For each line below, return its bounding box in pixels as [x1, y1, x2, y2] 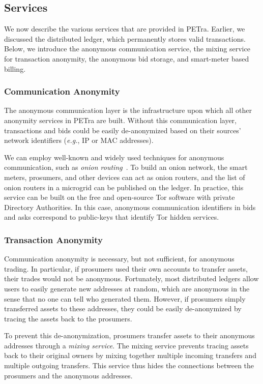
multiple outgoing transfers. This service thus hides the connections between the [4, 360, 254, 371]
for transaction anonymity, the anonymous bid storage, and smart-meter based [4, 53, 249, 64]
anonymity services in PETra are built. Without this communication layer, [4, 114, 237, 125]
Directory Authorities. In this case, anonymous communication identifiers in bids [4, 201, 256, 212]
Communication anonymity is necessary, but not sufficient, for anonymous [4, 253, 235, 264]
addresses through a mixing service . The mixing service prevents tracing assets [4, 340, 249, 350]
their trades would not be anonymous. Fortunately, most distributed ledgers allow [4, 273, 259, 284]
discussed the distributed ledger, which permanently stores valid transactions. [4, 33, 246, 44]
